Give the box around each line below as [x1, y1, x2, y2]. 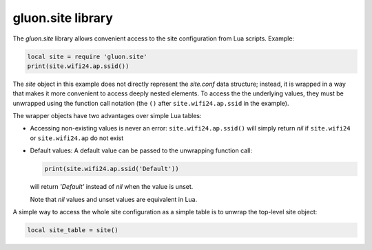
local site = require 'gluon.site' [27, 52, 147, 60]
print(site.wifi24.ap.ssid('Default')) [44, 165, 179, 173]
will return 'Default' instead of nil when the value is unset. [30, 183, 194, 191]
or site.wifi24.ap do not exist [30, 134, 124, 142]
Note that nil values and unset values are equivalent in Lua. [30, 195, 198, 203]
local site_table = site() [27, 226, 118, 234]
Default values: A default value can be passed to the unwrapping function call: [30, 146, 253, 155]
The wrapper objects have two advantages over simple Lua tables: [12, 112, 203, 120]
